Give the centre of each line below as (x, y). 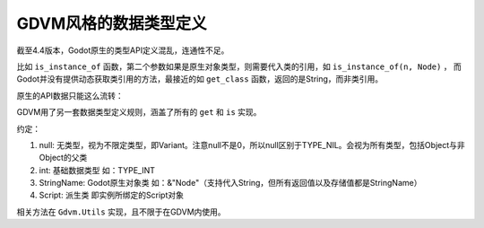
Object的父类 (63, 158)
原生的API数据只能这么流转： (70, 95)
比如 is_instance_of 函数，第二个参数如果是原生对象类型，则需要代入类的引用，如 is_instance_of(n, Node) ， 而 (239, 66)
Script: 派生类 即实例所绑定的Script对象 (111, 195)
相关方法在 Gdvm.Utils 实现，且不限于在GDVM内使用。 (121, 212)
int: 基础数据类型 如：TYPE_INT (97, 170)
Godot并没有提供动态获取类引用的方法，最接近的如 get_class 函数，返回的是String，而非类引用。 (200, 79)
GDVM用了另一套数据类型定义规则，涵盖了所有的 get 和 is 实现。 (139, 112)
